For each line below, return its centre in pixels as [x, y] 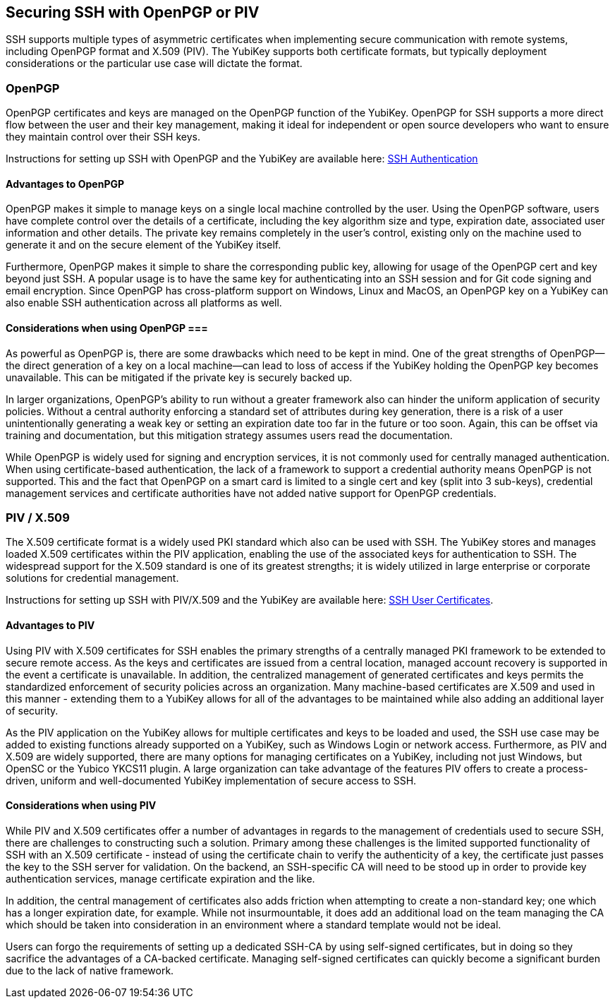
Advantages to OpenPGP [65, 184]
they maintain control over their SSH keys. [103, 137]
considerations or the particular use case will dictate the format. [154, 64]
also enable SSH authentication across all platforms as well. [144, 303]
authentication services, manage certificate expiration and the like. [160, 878]
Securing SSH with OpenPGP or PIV [133, 12]
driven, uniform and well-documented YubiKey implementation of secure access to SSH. [211, 780]
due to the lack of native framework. [90, 970]
